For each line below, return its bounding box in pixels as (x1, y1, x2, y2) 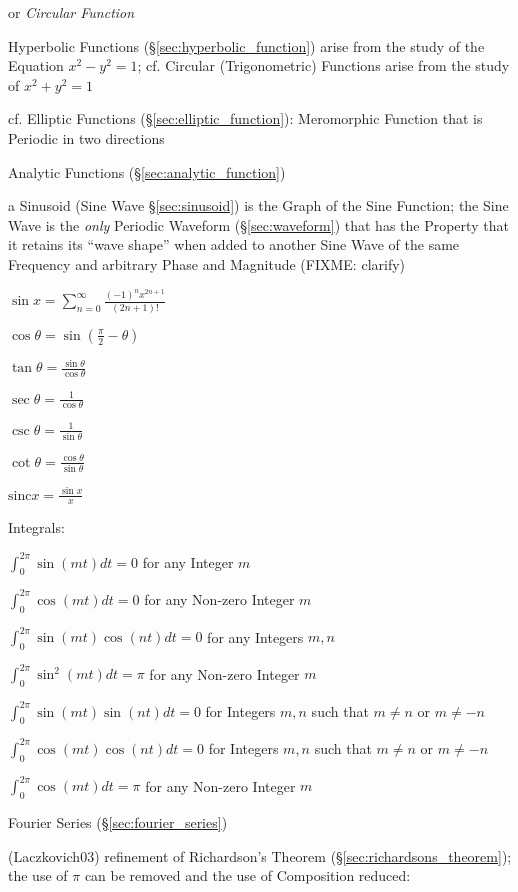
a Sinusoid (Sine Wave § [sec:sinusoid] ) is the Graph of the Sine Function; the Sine (8, 195, 509, 216)
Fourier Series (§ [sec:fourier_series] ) (8, 812, 228, 833)
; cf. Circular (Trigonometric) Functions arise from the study (137, 55, 510, 76)
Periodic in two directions (8, 127, 165, 148)
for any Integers (207, 626, 304, 647)
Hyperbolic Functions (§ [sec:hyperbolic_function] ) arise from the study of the (8, 35, 485, 56)
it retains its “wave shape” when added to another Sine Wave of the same (8, 234, 460, 255)
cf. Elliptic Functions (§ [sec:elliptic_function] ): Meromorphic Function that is (8, 108, 483, 129)
